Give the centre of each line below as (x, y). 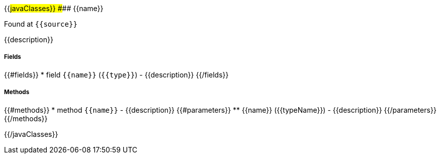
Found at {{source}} (41, 24)
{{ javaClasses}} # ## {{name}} (54, 8)
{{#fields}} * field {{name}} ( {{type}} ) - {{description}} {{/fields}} (116, 74)
